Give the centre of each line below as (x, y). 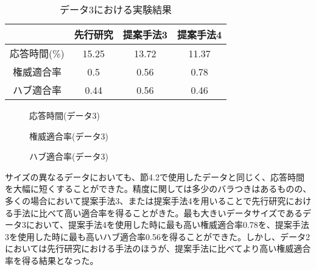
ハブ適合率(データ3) (69, 156)
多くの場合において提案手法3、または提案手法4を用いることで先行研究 (146, 200)
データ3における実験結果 (116, 9)
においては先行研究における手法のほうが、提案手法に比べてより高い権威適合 (158, 248)
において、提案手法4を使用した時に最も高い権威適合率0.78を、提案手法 (167, 225)
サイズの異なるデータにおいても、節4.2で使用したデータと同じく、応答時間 (155, 176)
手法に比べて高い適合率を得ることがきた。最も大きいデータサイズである (158, 212)
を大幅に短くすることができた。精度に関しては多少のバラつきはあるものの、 (158, 189)
